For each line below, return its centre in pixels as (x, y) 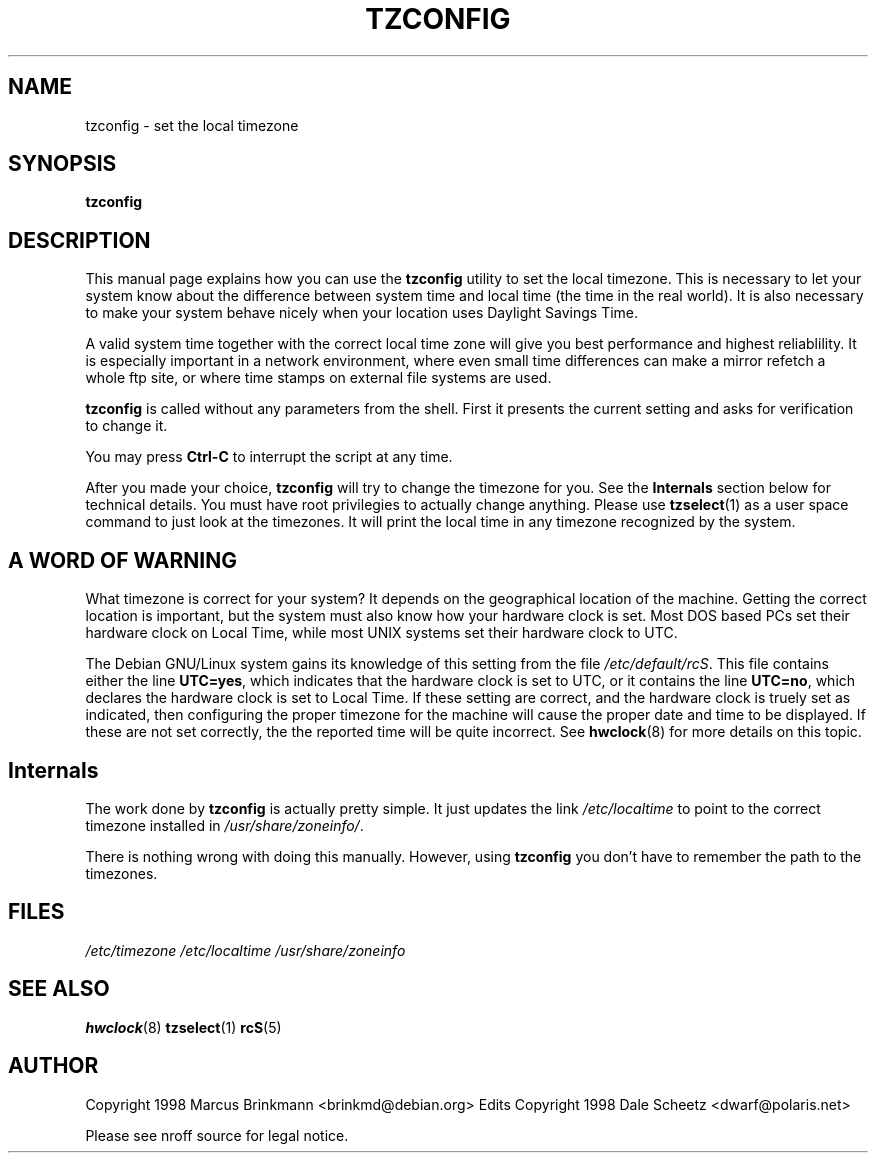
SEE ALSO (59, 989)
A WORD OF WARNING (122, 560)
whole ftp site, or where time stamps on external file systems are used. (318, 378)
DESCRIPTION (79, 240)
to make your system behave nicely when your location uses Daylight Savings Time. (362, 313)
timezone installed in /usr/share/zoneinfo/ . (224, 825)
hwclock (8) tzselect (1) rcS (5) (183, 1027)
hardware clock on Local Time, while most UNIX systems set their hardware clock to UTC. (381, 633)
